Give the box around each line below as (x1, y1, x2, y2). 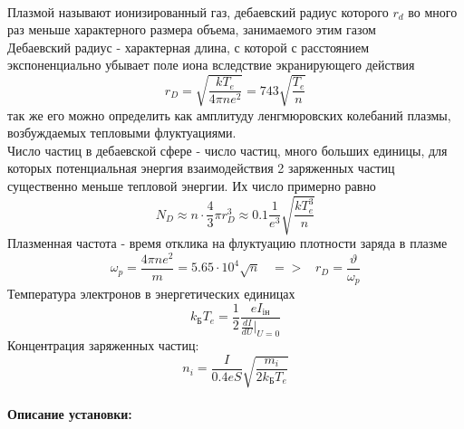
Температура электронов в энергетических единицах (7, 284, 295, 303)
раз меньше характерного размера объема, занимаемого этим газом (7, 20, 376, 39)
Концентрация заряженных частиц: (7, 336, 199, 355)
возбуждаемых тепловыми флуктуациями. (7, 123, 237, 142)
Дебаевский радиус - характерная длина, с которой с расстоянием (7, 37, 370, 56)
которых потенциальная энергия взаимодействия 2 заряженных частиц (7, 158, 395, 177)
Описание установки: (7, 404, 132, 423)
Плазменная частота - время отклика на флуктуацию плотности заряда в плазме (7, 234, 448, 253)
